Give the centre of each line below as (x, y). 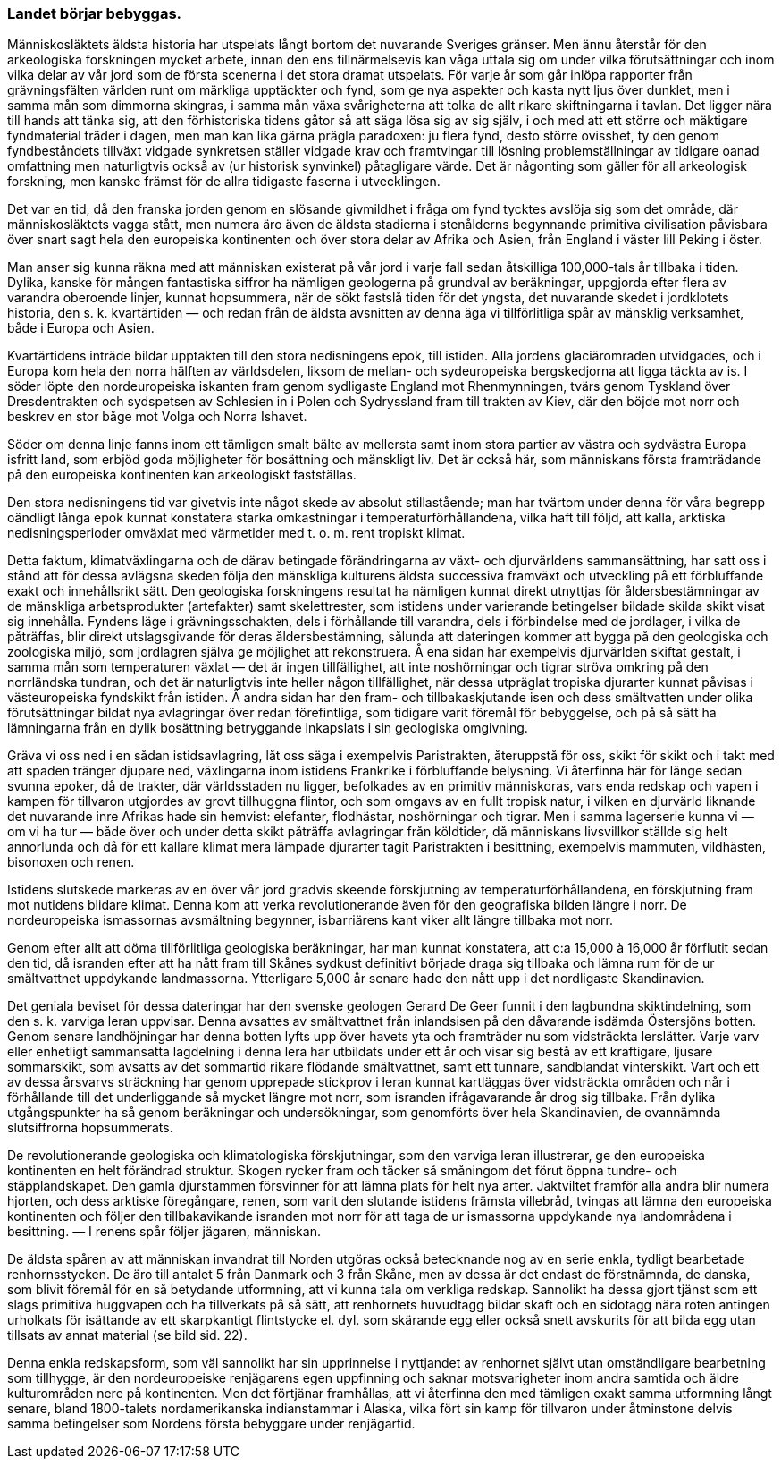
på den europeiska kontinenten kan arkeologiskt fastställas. (182, 475)
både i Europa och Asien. (81, 328)
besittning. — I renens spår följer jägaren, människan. (164, 1232)
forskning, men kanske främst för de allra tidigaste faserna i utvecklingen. (224, 182)
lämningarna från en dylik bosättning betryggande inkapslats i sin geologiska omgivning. (268, 728)
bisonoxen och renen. (71, 862)
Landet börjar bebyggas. (95, 13)
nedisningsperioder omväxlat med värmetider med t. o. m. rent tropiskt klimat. (236, 533)
